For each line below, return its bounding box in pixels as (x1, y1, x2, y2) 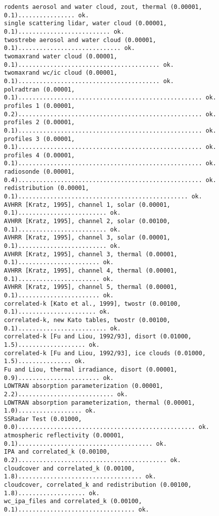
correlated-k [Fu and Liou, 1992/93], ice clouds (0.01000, (4, 349, 206, 357)
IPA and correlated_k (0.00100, (4, 448, 110, 456)
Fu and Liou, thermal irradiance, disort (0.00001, (4, 366, 177, 373)
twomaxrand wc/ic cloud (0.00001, (4, 69, 118, 77)
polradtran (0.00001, (4, 86, 75, 93)
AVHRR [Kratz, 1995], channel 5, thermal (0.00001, (4, 283, 177, 291)
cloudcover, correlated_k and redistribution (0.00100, (4, 481, 192, 489)
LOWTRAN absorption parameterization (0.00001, (4, 382, 164, 390)
